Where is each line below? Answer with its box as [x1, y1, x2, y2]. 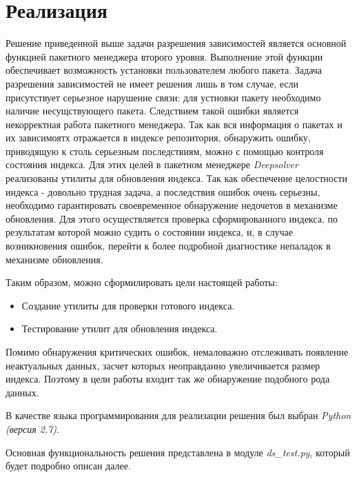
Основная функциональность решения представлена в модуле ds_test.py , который [6, 445, 350, 459]
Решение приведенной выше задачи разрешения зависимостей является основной [6, 36, 347, 50]
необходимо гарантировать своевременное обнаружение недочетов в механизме [6, 198, 338, 212]
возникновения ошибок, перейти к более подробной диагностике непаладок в [6, 238, 331, 253]
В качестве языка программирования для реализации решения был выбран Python [6, 408, 351, 423]
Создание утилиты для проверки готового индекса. [21, 298, 235, 312]
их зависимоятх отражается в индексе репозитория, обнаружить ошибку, [6, 130, 311, 145]
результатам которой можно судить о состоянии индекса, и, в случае [6, 225, 293, 239]
